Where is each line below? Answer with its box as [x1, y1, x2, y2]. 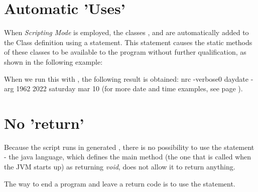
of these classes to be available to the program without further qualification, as [4, 47, 246, 57]
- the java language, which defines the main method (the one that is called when [4, 151, 251, 162]
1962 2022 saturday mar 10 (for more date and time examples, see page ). [16, 83, 243, 94]
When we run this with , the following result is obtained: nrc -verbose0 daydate [4, 73, 248, 84]
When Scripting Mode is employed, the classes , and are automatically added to [4, 27, 249, 38]
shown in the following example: [4, 56, 103, 67]
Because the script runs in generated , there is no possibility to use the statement [4, 141, 254, 152]
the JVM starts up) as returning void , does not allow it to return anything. [4, 161, 235, 171]
